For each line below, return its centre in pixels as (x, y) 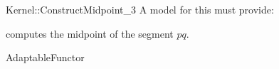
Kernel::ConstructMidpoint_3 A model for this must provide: (140, 9)
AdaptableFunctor (45, 57)
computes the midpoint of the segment (90, 33)
